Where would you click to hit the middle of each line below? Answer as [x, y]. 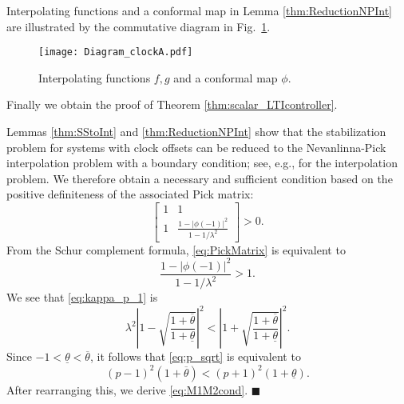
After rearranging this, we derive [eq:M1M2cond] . [127, 389]
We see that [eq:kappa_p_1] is [82, 297]
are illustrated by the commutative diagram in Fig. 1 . [139, 26]
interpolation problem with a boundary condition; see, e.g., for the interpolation [202, 163]
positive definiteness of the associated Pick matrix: [130, 194]
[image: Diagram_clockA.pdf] [116, 52]
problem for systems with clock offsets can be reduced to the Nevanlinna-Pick [196, 147]
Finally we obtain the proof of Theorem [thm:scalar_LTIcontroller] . [172, 104]
